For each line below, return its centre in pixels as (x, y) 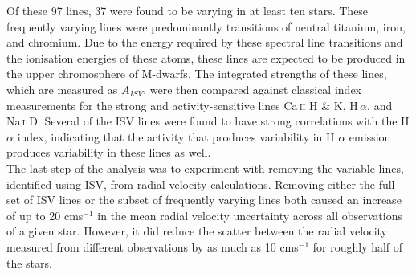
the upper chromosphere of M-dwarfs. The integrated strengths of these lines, (197, 74)
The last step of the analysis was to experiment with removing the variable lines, (205, 168)
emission (370, 136)
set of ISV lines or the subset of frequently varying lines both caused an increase (204, 200)
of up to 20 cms (45, 215)
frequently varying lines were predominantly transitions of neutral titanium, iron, (206, 26)
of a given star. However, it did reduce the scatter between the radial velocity (197, 231)
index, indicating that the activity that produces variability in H (176, 136)
